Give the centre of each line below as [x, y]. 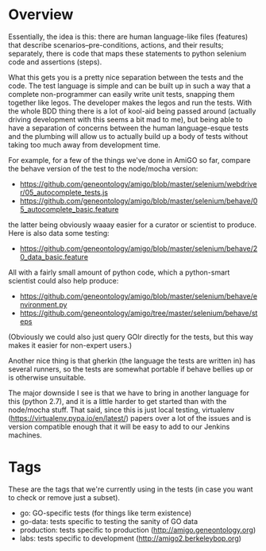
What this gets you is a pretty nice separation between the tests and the [126, 77]
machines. [25, 435]
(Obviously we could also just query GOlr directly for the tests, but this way [131, 337]
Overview [41, 15]
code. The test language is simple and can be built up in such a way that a [129, 86]
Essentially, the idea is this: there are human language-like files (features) [128, 37]
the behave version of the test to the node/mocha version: [103, 168]
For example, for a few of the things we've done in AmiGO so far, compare [129, 160]
